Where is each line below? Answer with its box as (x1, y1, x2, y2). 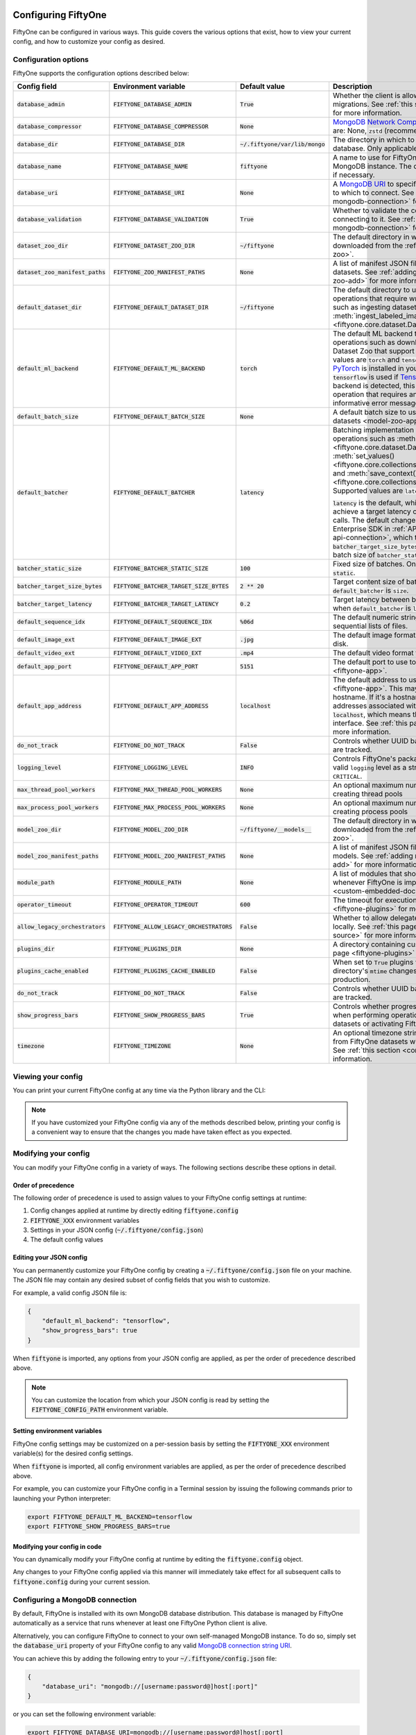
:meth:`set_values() (333, 451, 395, 461)
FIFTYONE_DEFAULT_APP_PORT (113, 663, 199, 670)
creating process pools (333, 807, 408, 817)
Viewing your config (12, 1072, 83, 1081)
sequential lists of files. (333, 621, 408, 631)
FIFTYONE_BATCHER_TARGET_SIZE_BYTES (113, 582, 229, 590)
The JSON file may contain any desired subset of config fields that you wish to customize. (12, 1276, 270, 1284)
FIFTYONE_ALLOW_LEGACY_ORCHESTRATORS (113, 923, 232, 930)
